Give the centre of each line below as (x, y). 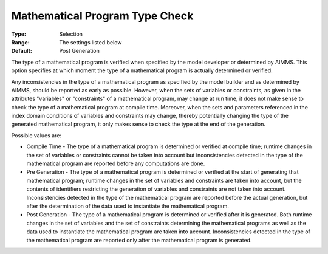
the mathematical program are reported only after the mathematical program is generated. (139, 240)
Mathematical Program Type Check (102, 16)
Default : (22, 51)
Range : (20, 42)
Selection (71, 34)
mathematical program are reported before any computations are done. (116, 163)
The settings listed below (91, 42)
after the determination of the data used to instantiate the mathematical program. (128, 206)
